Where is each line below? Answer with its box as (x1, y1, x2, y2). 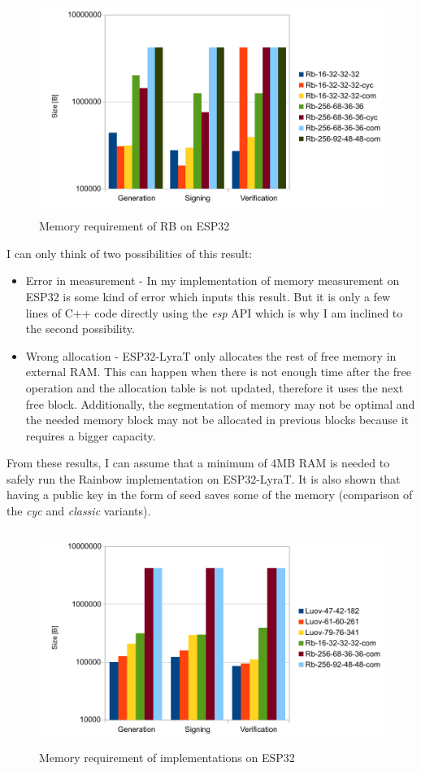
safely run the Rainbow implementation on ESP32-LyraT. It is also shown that (7, 470, 401, 487)
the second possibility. (25, 320, 135, 337)
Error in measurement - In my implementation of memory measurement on (25, 272, 400, 289)
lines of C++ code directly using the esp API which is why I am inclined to (25, 304, 403, 321)
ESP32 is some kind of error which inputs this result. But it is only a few (25, 287, 391, 304)
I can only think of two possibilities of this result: (7, 244, 253, 261)
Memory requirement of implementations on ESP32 (39, 748, 295, 765)
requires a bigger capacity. (25, 427, 156, 444)
